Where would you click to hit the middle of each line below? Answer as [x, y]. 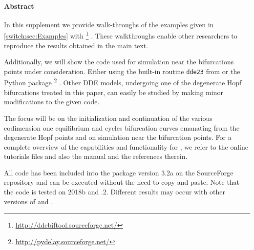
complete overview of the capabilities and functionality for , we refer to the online [126, 146]
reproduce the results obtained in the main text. [76, 45]
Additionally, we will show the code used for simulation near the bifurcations [119, 62]
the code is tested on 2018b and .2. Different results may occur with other [115, 192]
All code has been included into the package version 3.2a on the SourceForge [119, 172]
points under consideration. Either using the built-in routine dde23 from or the [122, 71]
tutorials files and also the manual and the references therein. [96, 156]
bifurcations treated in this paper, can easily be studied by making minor [114, 92]
